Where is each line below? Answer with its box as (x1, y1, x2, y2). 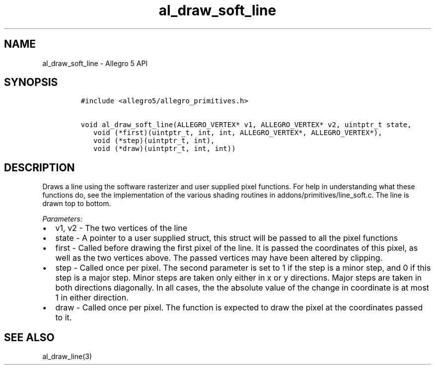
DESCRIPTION (4, 161, 75, 174)
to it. (55, 312, 72, 323)
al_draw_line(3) (42, 352, 92, 361)
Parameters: (42, 215, 83, 223)
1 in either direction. (55, 293, 129, 303)
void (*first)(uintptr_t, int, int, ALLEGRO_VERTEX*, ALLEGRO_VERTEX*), (93, 129, 382, 137)
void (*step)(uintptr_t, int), (93, 137, 215, 145)
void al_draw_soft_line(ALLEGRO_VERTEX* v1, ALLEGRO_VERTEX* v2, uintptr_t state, (80, 121, 412, 129)
